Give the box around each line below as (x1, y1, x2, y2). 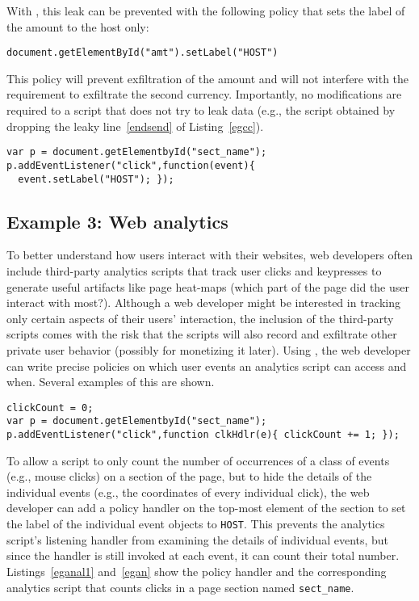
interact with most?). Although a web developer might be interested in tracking (6, 294, 400, 311)
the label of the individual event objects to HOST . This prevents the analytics (6, 515, 385, 532)
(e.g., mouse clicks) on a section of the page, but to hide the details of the (6, 468, 372, 485)
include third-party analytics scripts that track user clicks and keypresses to (6, 262, 382, 279)
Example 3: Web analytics (6, 208, 228, 233)
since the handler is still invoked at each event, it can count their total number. (6, 547, 400, 564)
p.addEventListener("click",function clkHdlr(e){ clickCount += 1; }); (6, 429, 400, 441)
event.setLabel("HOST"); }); (18, 173, 174, 185)
